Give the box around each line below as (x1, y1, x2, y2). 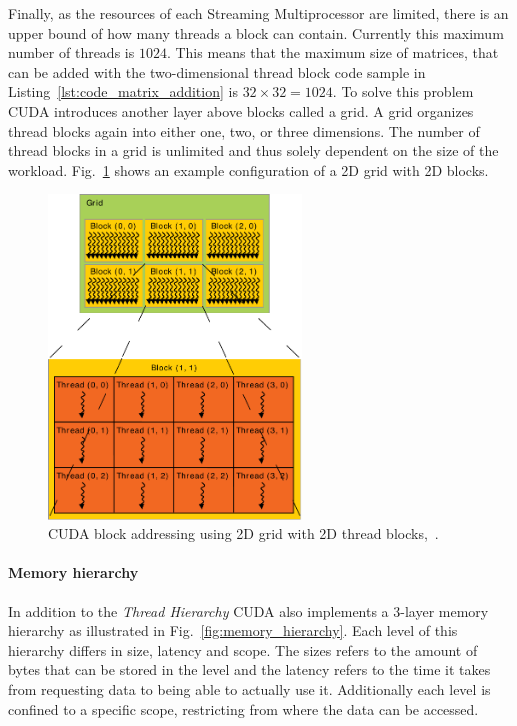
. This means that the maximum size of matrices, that (166, 42, 499, 63)
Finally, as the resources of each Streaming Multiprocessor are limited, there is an (8, 3, 509, 23)
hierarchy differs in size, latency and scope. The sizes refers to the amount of (8, 639, 478, 660)
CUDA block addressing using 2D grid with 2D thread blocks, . (48, 523, 439, 544)
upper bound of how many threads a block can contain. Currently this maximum (8, 22, 504, 43)
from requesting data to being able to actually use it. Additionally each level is (8, 679, 491, 700)
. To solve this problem (332, 81, 474, 102)
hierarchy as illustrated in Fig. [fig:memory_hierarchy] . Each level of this (8, 620, 458, 641)
